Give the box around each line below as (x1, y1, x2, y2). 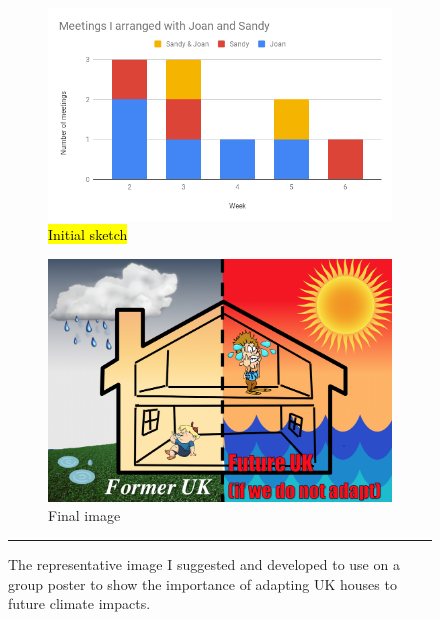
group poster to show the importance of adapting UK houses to (8, 573, 397, 594)
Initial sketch (48, 224, 128, 245)
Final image (48, 505, 121, 526)
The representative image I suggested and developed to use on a (8, 553, 400, 574)
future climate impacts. (8, 593, 151, 614)
